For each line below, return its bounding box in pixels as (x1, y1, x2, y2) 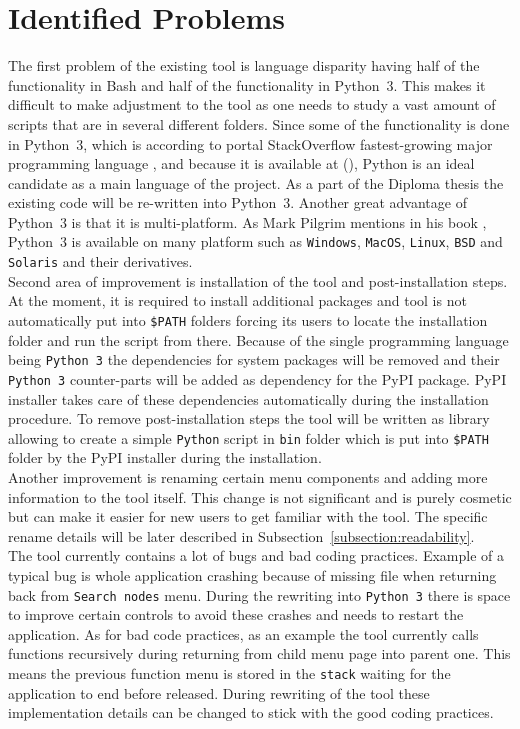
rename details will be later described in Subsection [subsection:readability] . (8, 525, 475, 546)
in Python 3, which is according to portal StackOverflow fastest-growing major (8, 133, 493, 154)
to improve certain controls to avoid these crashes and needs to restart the (8, 604, 464, 625)
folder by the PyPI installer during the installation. (8, 447, 322, 468)
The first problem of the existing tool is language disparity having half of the (8, 55, 480, 76)
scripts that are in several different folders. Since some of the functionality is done (8, 113, 510, 134)
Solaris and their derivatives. (8, 251, 193, 272)
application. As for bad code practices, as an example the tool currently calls (8, 623, 479, 644)
